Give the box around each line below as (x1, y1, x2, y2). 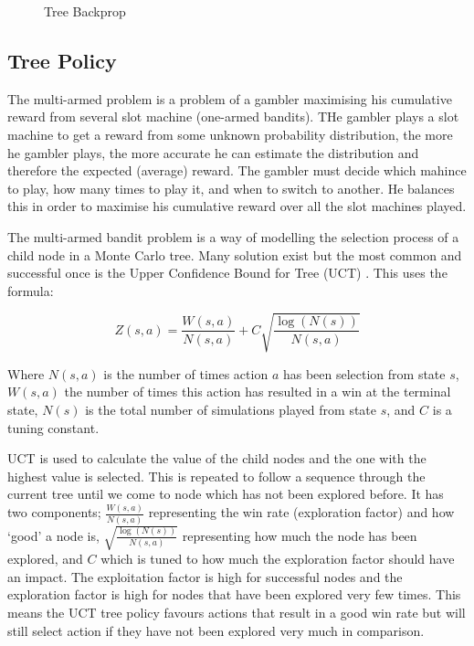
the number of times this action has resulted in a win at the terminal (64, 382, 451, 401)
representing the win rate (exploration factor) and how (148, 503, 455, 522)
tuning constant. (7, 418, 100, 437)
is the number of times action (103, 364, 269, 383)
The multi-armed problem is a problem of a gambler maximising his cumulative (7, 89, 452, 108)
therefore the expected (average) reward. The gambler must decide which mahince (7, 161, 467, 180)
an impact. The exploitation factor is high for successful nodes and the (7, 567, 403, 586)
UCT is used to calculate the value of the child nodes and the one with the (7, 449, 427, 468)
